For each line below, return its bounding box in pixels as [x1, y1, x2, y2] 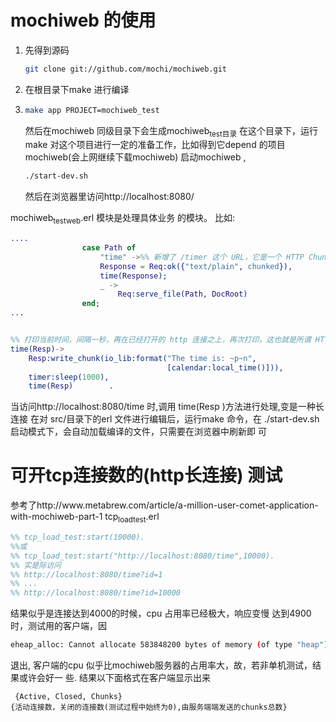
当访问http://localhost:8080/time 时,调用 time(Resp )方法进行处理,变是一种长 [10, 401, 325, 413]
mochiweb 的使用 [10, 9, 157, 32]
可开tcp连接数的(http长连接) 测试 [10, 464, 283, 487]
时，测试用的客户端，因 [10, 620, 107, 632]
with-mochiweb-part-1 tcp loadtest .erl [10, 511, 160, 525]
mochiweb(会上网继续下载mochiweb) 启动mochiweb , [24, 151, 247, 163]
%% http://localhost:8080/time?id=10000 [10, 588, 182, 598]
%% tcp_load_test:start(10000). [10, 532, 145, 543]
